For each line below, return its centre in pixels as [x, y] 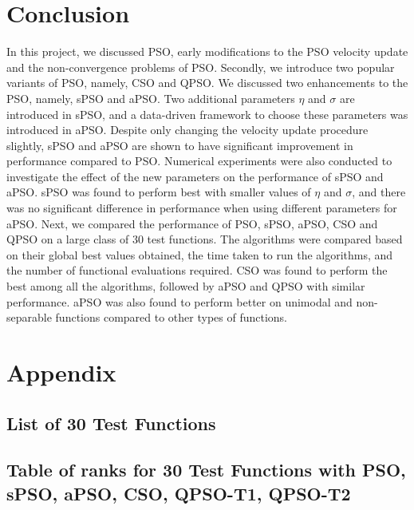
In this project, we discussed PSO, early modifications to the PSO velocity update [207, 51]
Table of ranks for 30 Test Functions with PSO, [206, 470]
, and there [379, 192]
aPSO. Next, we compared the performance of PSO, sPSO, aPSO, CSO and [192, 223]
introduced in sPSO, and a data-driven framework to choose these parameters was [207, 114]
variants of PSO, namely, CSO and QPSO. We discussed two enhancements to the [207, 83]
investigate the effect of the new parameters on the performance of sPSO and [195, 176]
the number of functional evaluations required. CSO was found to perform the [197, 270]
